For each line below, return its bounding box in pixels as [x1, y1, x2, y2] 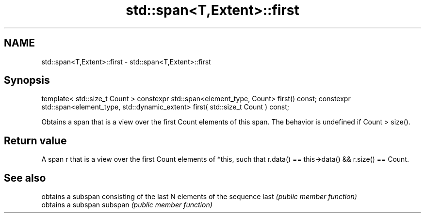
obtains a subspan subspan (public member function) [41, 201, 212, 209]
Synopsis [4, 74, 50, 87]
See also [4, 171, 46, 184]
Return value [4, 134, 67, 147]
